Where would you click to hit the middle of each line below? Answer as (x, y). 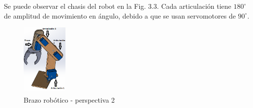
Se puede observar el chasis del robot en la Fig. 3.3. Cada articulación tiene (118, 6)
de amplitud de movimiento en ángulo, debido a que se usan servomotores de (120, 15)
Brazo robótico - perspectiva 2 (69, 99)
